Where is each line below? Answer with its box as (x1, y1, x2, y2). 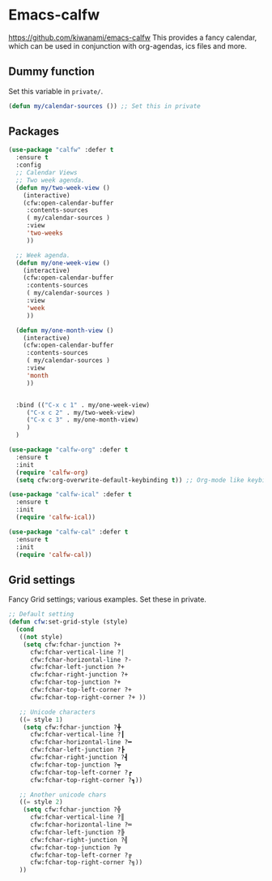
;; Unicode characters (19, 708, 96, 716)
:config (15, 161, 42, 170)
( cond (15, 625, 35, 633)
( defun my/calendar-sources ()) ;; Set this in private (8, 101, 201, 110)
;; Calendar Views (15, 169, 79, 177)
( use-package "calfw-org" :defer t (8, 446, 129, 454)
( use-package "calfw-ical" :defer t (8, 490, 132, 499)
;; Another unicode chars (19, 790, 107, 799)
